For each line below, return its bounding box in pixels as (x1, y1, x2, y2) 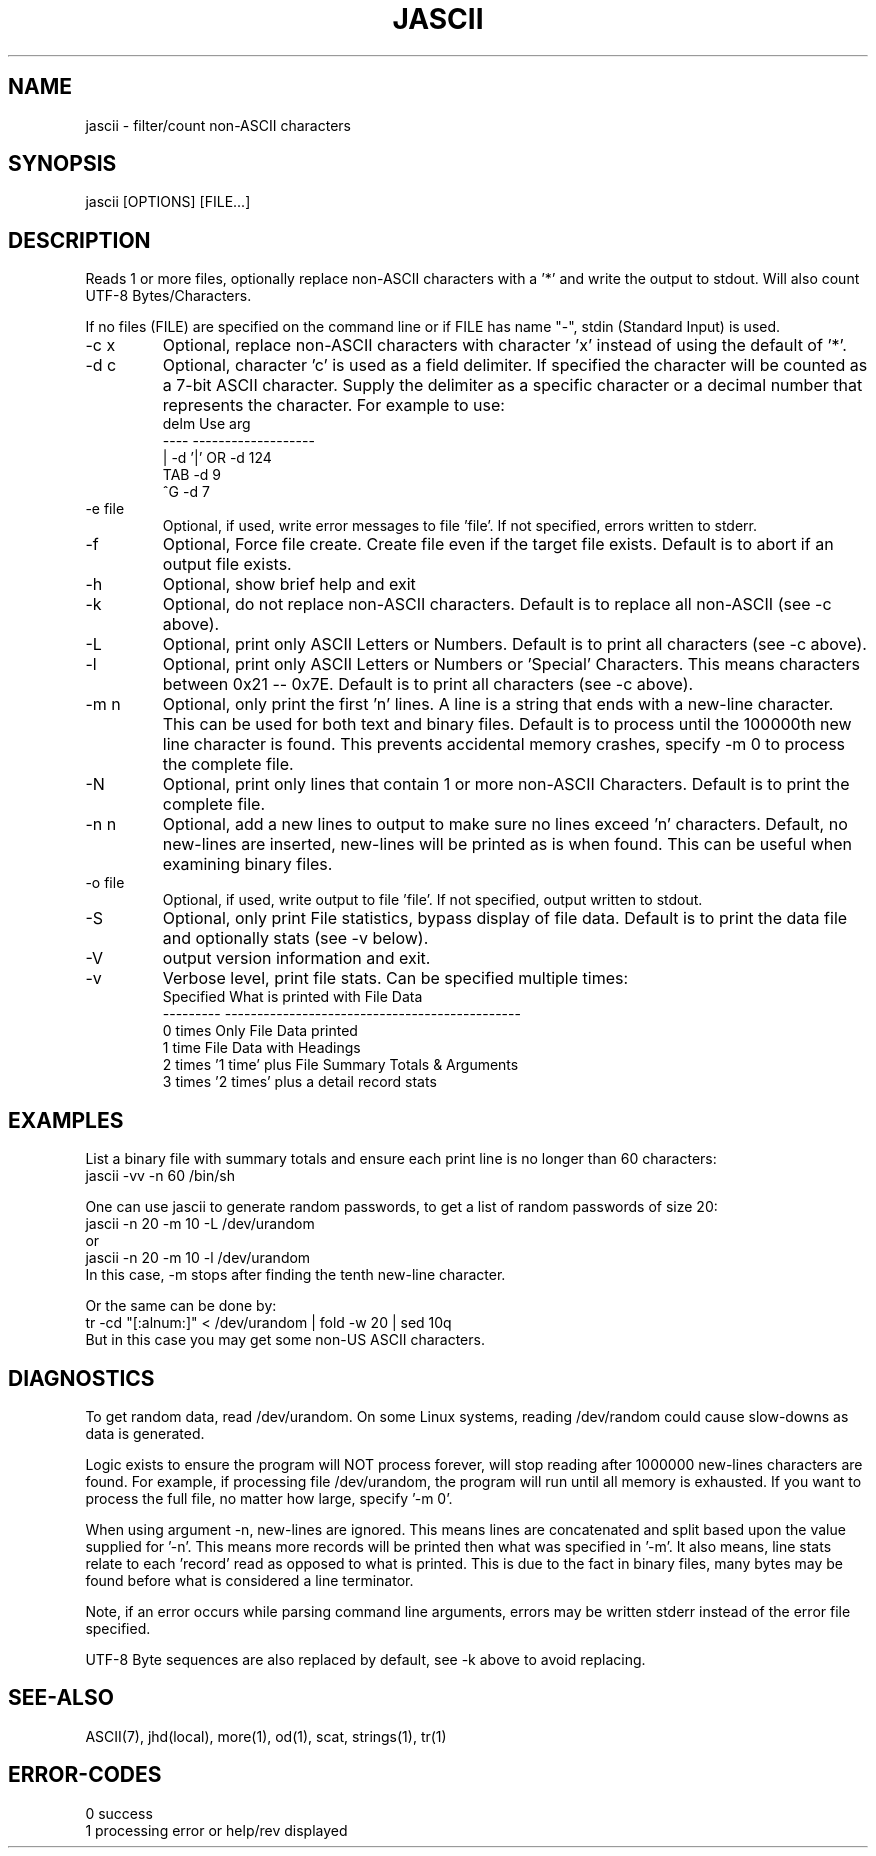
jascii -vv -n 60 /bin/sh (85, 1167, 235, 1185)
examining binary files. (162, 854, 333, 875)
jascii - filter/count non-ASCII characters (85, 116, 351, 134)
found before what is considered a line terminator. (85, 1571, 414, 1589)
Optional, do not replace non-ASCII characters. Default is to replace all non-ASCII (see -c (162, 594, 832, 615)
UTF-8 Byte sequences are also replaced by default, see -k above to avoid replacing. (85, 1650, 646, 1668)
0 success (85, 1804, 153, 1822)
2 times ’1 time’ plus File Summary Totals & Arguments (162, 1056, 519, 1074)
